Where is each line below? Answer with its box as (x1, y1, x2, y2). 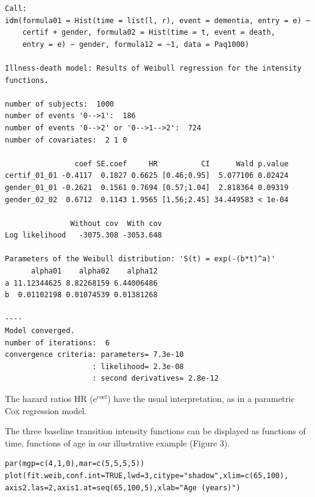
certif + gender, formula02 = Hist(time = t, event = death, (22, 28, 275, 37)
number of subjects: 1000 (5, 99, 114, 108)
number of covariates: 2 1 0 (5, 135, 127, 144)
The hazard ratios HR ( (5, 392, 93, 404)
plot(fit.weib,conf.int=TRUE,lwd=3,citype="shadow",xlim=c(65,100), (5, 471, 289, 480)
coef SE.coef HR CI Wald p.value (74, 159, 289, 168)
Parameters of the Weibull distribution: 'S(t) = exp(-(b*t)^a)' (5, 255, 275, 264)
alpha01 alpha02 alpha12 (30, 267, 158, 276)
